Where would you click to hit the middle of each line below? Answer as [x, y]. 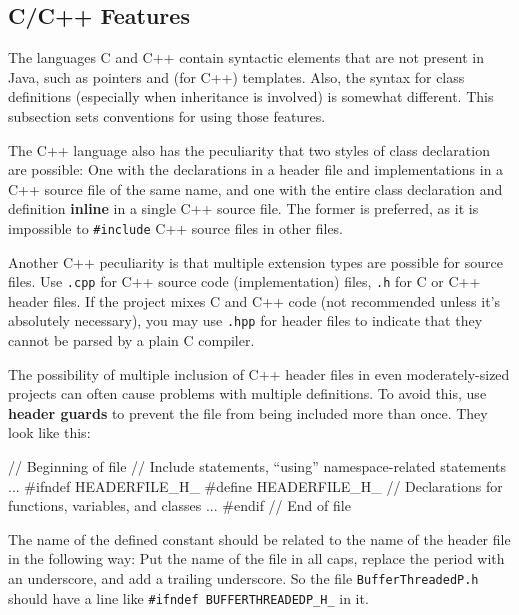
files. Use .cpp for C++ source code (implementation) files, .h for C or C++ [244, 281]
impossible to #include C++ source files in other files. [176, 227]
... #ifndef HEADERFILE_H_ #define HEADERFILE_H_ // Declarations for [255, 485]
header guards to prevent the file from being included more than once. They [248, 412]
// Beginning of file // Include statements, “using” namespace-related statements [257, 466]
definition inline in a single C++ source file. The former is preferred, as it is [243, 208]
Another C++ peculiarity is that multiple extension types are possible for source [255, 261]
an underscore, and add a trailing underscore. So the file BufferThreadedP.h [243, 578]
